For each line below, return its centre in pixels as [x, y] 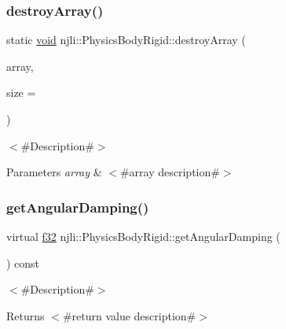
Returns [26, 315]
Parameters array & [54, 172]
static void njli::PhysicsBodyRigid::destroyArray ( [126, 40]
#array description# [170, 172]
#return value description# [129, 315]
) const [23, 262]
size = [21, 92]
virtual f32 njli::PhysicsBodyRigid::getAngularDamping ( [143, 236]
